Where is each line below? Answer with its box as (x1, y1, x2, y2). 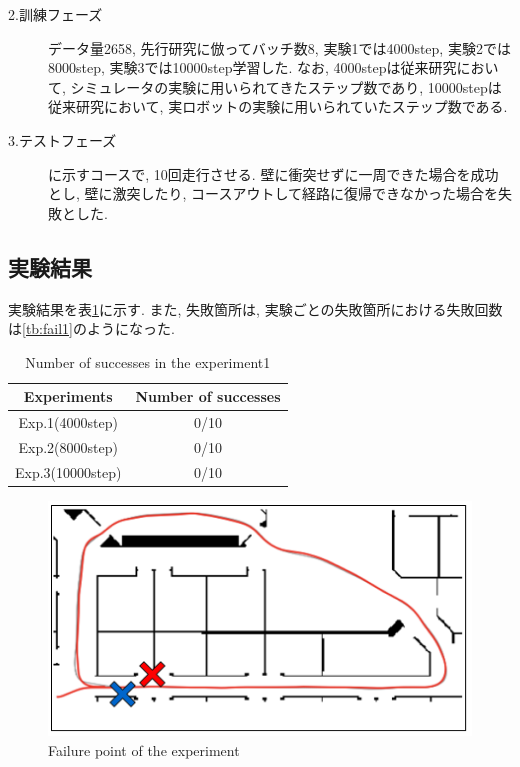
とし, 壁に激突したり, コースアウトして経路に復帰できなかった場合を (48, 183, 498, 204)
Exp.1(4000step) (18, 412, 118, 433)
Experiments (23, 386, 113, 407)
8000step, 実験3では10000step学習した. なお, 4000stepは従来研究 (48, 57, 457, 78)
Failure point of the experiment (48, 739, 240, 760)
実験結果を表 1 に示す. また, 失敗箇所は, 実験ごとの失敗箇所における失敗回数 (8, 298, 503, 319)
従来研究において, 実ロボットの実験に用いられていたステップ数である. (48, 96, 508, 117)
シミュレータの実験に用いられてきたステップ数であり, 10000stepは (70, 76, 502, 97)
